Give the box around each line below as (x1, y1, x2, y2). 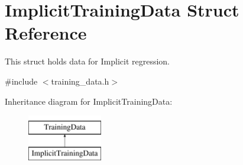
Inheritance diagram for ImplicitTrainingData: (5, 95, 173, 107)
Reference (5, 21, 87, 45)
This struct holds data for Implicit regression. (5, 55, 170, 67)
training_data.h (51, 75, 109, 87)
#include (5, 75, 38, 87)
